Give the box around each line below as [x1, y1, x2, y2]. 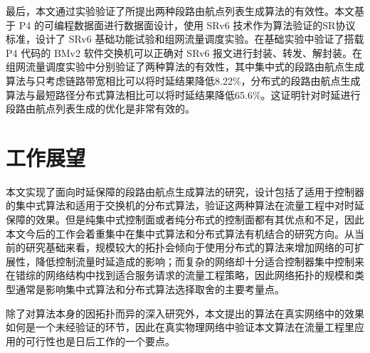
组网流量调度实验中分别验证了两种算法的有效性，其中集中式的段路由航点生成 [6, 59, 364, 74]
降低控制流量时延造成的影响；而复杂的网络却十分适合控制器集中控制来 [35, 253, 364, 268]
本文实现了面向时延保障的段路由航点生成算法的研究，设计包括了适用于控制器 [6, 184, 364, 199]
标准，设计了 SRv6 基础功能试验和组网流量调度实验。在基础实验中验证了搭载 [6, 31, 364, 46]
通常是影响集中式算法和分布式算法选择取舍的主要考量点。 [15, 282, 285, 297]
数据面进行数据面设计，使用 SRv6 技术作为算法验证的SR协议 [73, 17, 356, 32]
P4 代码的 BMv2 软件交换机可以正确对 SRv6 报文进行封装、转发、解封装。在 [6, 45, 363, 60]
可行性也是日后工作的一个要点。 [25, 333, 175, 348]
